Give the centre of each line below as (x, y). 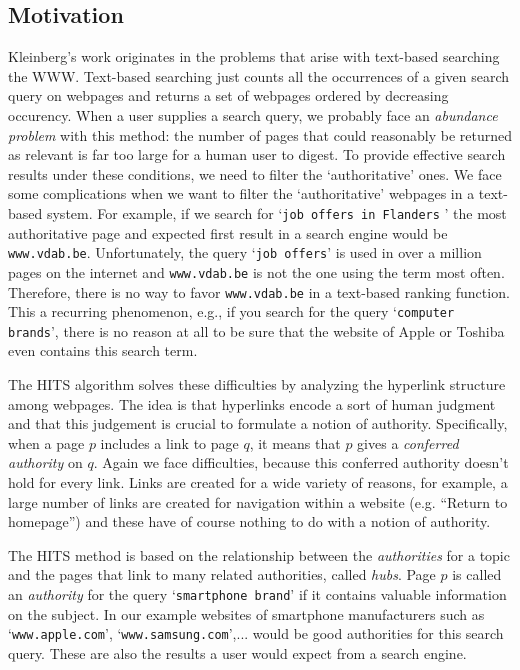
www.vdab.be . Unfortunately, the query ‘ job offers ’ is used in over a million (245, 252)
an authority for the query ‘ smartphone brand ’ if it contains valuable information (257, 594)
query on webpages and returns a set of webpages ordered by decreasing (228, 95)
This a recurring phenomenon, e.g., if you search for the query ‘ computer (231, 311)
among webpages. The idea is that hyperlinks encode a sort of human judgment (252, 403)
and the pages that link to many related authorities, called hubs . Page (222, 574)
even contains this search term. (103, 350)
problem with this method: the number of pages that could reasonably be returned (260, 134)
